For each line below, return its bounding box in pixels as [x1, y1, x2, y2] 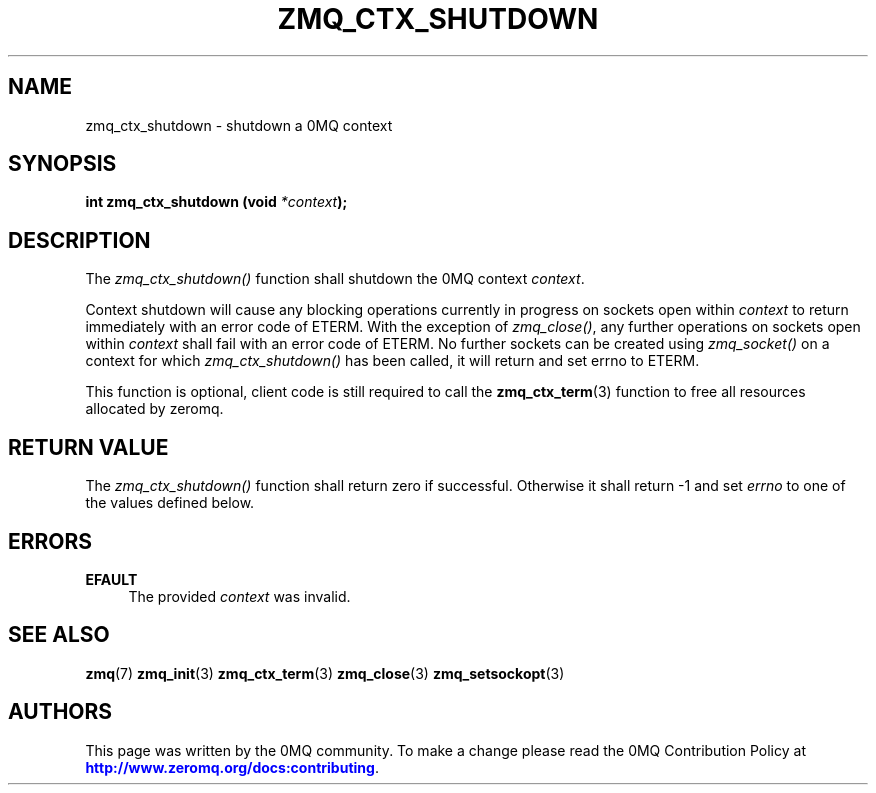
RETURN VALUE [8, 434, 169, 460]
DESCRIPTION [8, 227, 151, 253]
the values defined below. [85, 494, 255, 512]
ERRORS [8, 528, 93, 554]
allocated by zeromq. [85, 400, 224, 418]
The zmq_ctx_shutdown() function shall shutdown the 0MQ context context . [85, 270, 585, 288]
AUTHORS [8, 699, 113, 725]
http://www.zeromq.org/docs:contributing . [85, 758, 379, 776]
